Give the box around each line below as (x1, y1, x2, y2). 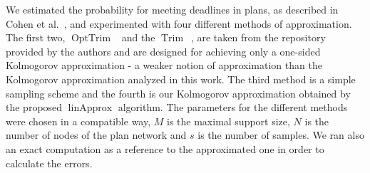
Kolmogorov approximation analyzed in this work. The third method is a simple (6, 71, 356, 86)
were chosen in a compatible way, (6, 113, 151, 128)
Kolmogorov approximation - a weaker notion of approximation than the (6, 58, 322, 73)
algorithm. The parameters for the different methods (118, 100, 348, 115)
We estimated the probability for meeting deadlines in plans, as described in (6, 2, 339, 16)
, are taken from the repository (190, 30, 326, 45)
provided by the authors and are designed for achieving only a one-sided (6, 43, 321, 58)
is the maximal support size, (167, 113, 290, 128)
